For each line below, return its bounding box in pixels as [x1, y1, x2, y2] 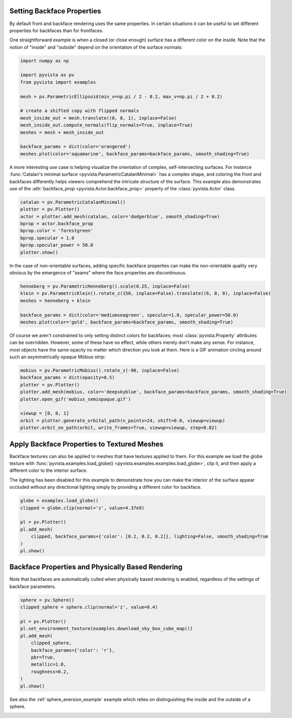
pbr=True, [31, 654, 56, 660]
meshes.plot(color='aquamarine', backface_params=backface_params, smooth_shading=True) [20, 151, 250, 157]
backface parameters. [9, 583, 56, 590]
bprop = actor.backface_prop [20, 221, 94, 227]
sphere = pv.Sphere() [20, 597, 75, 603]
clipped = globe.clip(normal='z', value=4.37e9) [20, 505, 145, 511]
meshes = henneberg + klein [20, 297, 91, 303]
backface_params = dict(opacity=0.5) [20, 375, 115, 381]
